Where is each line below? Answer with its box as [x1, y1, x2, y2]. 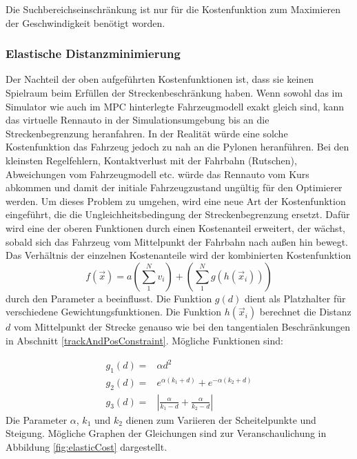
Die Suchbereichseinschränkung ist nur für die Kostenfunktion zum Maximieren [6, 2, 341, 16]
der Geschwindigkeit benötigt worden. [6, 15, 165, 30]
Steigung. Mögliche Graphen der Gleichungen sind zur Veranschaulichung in [6, 426, 327, 440]
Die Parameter [6, 412, 68, 427]
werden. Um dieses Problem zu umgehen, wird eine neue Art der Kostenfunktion [6, 193, 346, 208]
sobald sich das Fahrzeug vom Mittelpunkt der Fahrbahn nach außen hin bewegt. [6, 234, 349, 248]
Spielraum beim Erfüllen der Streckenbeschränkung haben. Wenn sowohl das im [6, 86, 343, 99]
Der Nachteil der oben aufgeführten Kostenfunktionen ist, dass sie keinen [6, 72, 314, 86]
